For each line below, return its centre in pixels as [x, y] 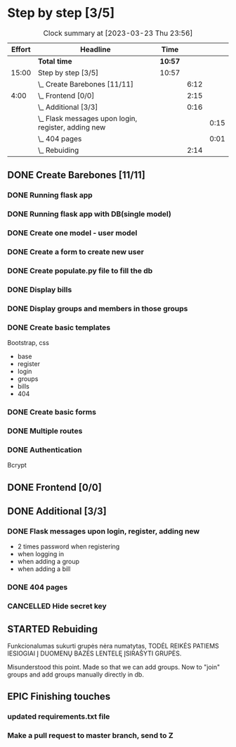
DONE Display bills [40, 289]
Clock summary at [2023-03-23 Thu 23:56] [118, 33]
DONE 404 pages [38, 587]
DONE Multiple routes [45, 431]
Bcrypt [17, 465]
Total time [55, 61]
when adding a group [48, 562]
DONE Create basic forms [52, 412]
